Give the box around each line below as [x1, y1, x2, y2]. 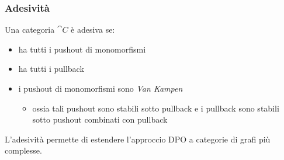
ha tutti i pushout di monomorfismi [18, 43, 146, 55]
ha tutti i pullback [18, 62, 84, 75]
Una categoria [5, 23, 55, 36]
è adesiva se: [71, 23, 115, 36]
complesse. [5, 144, 42, 156]
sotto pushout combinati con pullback [32, 113, 168, 126]
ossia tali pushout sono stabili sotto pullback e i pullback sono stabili [32, 102, 279, 114]
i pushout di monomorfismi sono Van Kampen [18, 82, 183, 94]
